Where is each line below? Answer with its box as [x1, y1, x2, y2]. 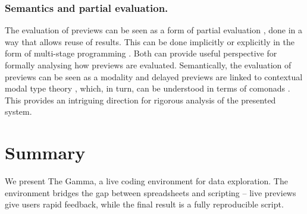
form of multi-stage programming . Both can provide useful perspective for [5, 47, 277, 59]
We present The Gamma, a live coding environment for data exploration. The [5, 175, 288, 187]
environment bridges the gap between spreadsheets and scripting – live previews [5, 186, 296, 199]
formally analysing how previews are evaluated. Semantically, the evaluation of [5, 59, 292, 71]
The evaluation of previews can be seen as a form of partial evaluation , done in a [5, 24, 303, 36]
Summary [5, 140, 86, 165]
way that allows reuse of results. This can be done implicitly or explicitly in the [5, 35, 295, 48]
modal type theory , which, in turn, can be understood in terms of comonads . [5, 82, 290, 95]
